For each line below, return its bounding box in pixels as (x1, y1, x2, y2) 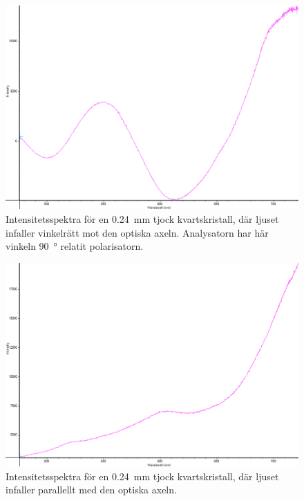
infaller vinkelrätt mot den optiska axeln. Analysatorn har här (6, 225, 269, 239)
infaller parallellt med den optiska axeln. (6, 482, 177, 497)
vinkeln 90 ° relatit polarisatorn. (6, 239, 144, 253)
